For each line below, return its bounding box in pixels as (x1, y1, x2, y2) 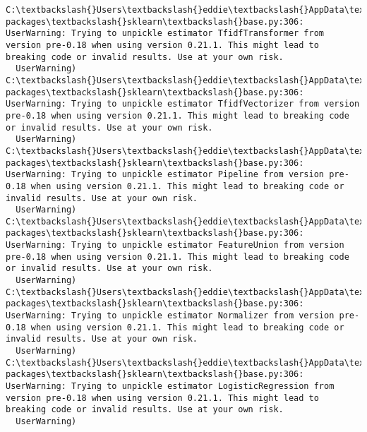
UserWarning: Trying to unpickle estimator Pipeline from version (6, 169, 325, 180)
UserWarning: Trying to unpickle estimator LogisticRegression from (6, 381, 335, 391)
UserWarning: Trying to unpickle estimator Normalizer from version (6, 311, 335, 321)
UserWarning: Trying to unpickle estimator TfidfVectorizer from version (6, 99, 360, 109)
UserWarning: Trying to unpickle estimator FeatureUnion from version (6, 240, 344, 251)
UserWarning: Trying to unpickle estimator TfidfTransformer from (6, 28, 325, 39)
